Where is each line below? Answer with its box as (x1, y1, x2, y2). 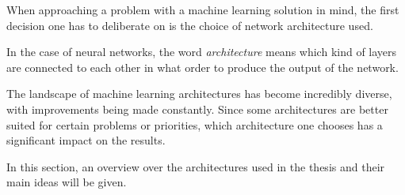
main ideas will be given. (6, 174, 127, 190)
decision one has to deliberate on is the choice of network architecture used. (6, 17, 373, 33)
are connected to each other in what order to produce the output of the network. (6, 58, 399, 75)
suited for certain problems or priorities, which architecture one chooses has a (6, 116, 383, 133)
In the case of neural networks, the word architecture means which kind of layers (6, 43, 397, 60)
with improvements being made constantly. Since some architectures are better (6, 100, 388, 117)
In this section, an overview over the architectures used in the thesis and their (6, 158, 385, 174)
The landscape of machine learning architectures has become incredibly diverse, (6, 85, 392, 102)
